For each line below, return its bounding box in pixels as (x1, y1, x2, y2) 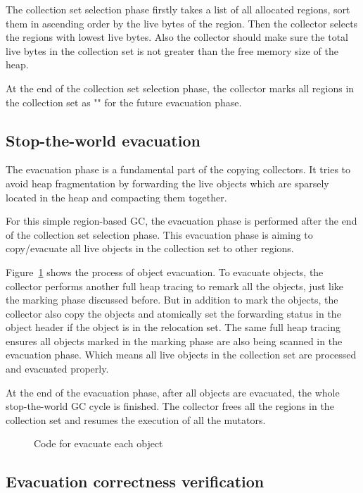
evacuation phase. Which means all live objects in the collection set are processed (6, 347, 357, 362)
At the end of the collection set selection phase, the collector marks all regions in (6, 80, 355, 95)
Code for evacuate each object (34, 436, 163, 451)
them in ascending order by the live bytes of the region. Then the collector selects (6, 15, 358, 30)
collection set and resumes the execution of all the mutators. (6, 412, 266, 427)
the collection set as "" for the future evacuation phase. (6, 94, 242, 109)
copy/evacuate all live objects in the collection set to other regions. (6, 241, 294, 256)
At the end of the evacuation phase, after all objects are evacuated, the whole (6, 385, 340, 399)
